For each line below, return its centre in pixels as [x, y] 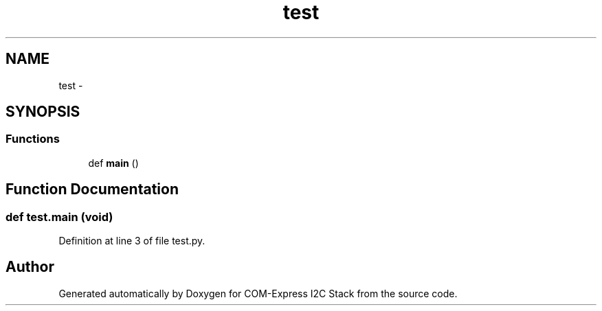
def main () [113, 163]
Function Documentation [92, 189]
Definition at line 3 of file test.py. [132, 241]
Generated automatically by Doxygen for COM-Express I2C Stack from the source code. [258, 293]
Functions [33, 139]
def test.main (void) [59, 217]
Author [30, 267]
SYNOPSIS [43, 112]
